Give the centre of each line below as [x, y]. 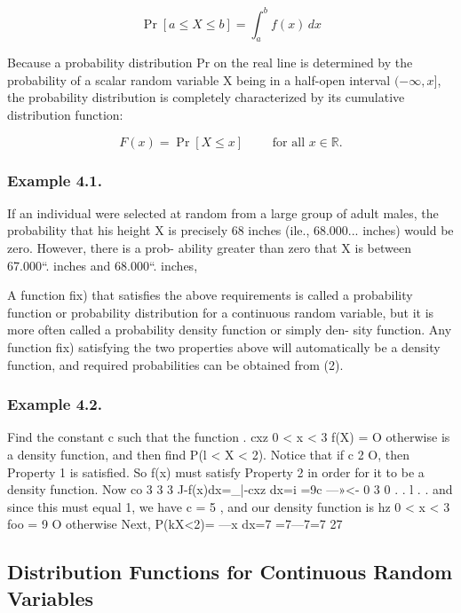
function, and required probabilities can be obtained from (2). [175, 364]
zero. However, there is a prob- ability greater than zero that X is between [209, 248]
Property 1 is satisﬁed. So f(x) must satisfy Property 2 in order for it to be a [216, 472]
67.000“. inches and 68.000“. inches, [103, 265]
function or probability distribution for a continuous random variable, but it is [221, 312]
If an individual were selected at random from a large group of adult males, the [223, 212]
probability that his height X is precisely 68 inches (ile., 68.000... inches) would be [230, 230]
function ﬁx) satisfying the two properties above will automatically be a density [224, 347]
